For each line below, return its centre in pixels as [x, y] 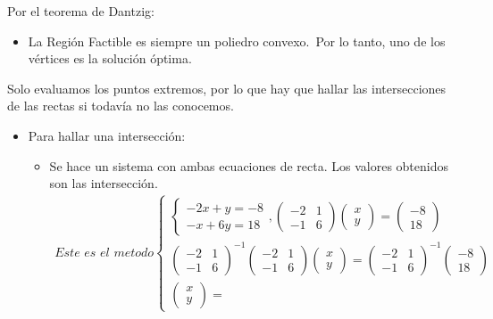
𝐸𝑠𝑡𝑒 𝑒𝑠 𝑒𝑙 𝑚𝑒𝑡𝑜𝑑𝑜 [104, 253]
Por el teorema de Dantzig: [81, 11]
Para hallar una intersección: [107, 135]
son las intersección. [104, 183]
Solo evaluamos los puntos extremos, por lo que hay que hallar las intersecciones [227, 88]
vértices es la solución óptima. [110, 58]
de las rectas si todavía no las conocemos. [121, 106]
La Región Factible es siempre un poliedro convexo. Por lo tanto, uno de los [237, 41]
